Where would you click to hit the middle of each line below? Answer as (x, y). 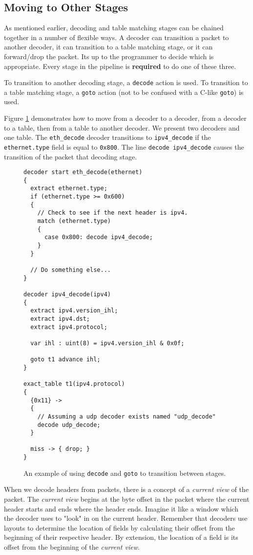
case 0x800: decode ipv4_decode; (98, 237)
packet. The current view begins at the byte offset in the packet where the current (127, 499)
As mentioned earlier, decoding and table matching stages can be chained (114, 28)
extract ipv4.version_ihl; (74, 311)
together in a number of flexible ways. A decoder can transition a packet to (116, 37)
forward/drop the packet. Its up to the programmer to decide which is (109, 56)
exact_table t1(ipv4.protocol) (74, 384)
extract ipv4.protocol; (69, 327)
